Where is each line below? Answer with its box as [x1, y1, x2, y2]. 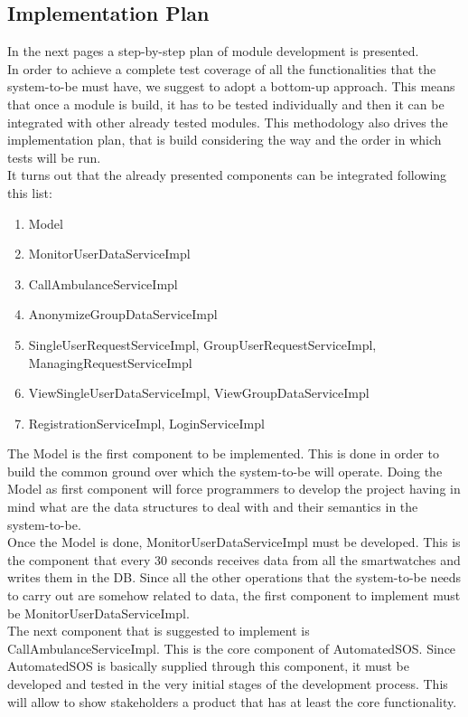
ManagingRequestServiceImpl [28, 353, 192, 372]
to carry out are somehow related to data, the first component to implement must [7, 586, 461, 605]
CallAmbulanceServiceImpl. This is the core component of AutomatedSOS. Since [7, 638, 456, 657]
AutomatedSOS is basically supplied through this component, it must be [7, 656, 409, 675]
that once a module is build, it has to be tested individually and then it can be [7, 94, 445, 113]
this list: [7, 183, 52, 202]
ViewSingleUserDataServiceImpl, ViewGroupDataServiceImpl [28, 383, 370, 402]
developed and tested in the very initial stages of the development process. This [7, 675, 448, 693]
